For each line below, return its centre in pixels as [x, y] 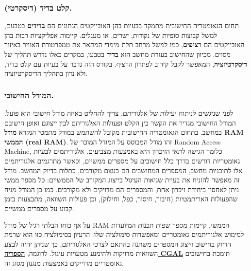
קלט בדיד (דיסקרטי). [38, 7]
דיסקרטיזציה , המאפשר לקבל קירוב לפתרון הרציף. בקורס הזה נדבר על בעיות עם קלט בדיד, [126, 63]
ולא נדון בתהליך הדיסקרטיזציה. [46, 73]
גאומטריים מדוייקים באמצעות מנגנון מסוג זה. [64, 262]
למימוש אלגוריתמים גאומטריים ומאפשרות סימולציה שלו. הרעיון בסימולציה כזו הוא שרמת [124, 234]
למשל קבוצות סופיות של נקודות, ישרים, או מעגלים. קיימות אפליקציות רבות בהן [111, 35]
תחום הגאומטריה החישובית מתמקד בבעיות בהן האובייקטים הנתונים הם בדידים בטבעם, [122, 26]
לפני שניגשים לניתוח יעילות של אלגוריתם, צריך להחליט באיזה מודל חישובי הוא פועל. [119, 113]
